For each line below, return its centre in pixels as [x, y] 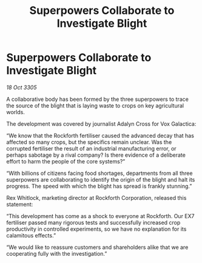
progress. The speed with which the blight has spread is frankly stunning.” [99, 186]
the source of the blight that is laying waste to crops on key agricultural [95, 105]
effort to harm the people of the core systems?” [66, 161]
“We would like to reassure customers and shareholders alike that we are [97, 247]
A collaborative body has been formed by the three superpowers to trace [98, 99]
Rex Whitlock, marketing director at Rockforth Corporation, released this [96, 197]
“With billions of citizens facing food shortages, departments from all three [99, 173]
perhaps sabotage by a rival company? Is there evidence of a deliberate [96, 155]
